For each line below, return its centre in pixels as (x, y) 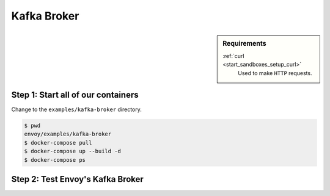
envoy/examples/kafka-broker (68, 134)
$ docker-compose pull (58, 143)
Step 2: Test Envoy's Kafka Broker (77, 179)
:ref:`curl (233, 56)
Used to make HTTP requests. (275, 73)
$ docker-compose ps (55, 160)
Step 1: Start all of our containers (75, 95)
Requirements (244, 43)
